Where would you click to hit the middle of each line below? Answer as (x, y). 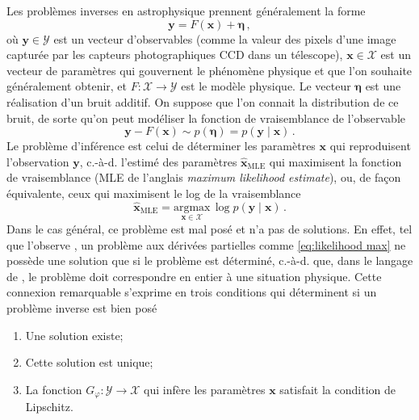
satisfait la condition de (337, 389)
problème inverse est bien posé (82, 307)
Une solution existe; (74, 335)
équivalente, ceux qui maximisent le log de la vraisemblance (154, 193)
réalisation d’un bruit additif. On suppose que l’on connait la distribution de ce (203, 101)
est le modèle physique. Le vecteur (266, 86)
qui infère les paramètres (205, 389)
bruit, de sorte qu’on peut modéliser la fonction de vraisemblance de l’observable (206, 118)
